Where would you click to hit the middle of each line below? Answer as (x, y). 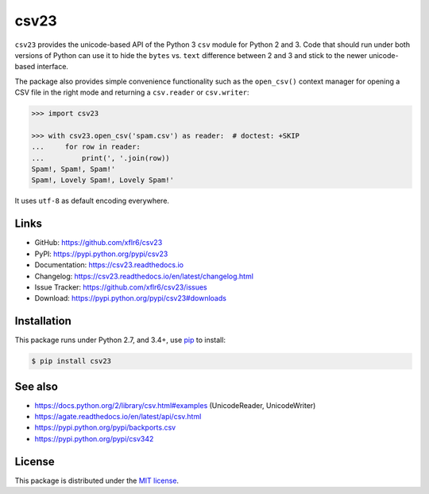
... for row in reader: (86, 147)
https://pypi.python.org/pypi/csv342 (94, 438)
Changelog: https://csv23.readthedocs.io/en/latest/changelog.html (144, 276)
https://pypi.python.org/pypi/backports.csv (105, 428)
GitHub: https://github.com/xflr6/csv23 (99, 243)
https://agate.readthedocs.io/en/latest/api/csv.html (118, 417)
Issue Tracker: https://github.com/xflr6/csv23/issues (121, 287)
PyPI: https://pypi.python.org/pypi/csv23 (101, 254)
